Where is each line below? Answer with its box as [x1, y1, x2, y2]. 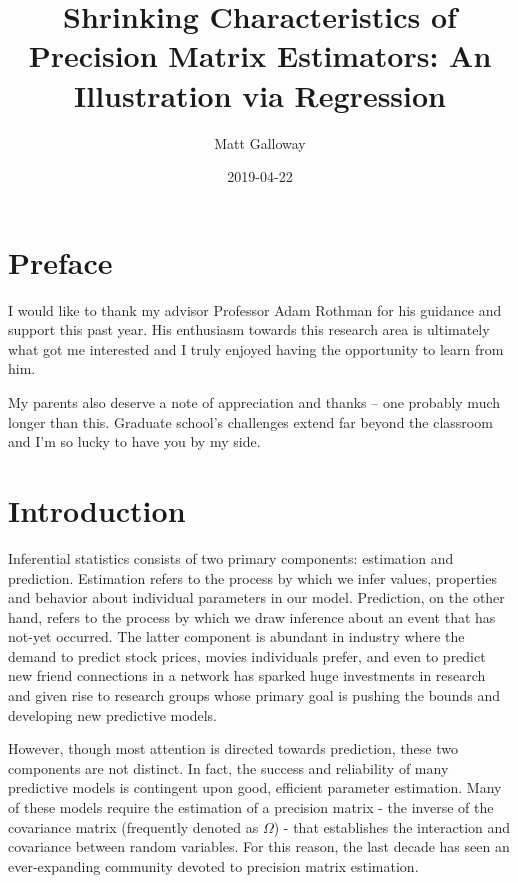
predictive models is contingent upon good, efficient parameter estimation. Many [8, 777, 502, 798]
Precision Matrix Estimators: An [28, 35, 492, 76]
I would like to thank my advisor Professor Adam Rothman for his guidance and [8, 299, 502, 320]
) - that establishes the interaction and [273, 816, 511, 837]
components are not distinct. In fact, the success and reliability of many [8, 757, 449, 778]
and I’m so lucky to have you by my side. [8, 431, 261, 452]
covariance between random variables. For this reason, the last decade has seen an [8, 836, 510, 857]
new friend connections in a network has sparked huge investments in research [8, 665, 486, 686]
